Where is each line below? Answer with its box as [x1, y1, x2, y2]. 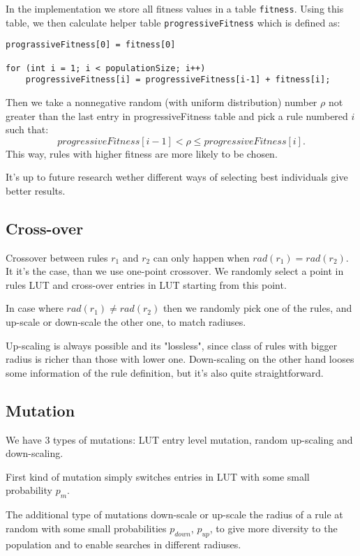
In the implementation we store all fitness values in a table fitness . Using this [6, 1, 344, 15]
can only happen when [153, 250, 250, 264]
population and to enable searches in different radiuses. [6, 536, 241, 551]
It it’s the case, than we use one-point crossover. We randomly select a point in [6, 264, 344, 278]
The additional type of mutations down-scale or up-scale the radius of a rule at [6, 507, 343, 522]
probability [6, 483, 52, 497]
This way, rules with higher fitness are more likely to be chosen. [6, 146, 278, 160]
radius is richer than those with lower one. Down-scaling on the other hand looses [6, 352, 354, 366]
